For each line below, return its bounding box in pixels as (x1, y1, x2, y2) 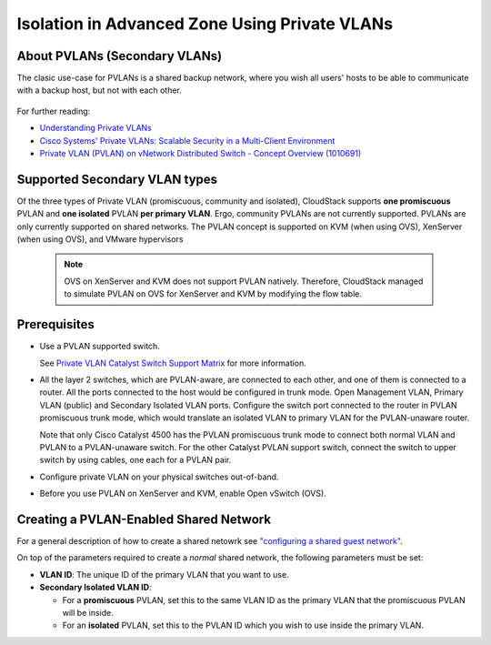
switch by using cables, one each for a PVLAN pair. (39, 455, 232, 466)
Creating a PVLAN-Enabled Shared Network (16, 511, 272, 527)
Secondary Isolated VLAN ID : (39, 582, 152, 593)
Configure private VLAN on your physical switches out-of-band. (39, 471, 279, 482)
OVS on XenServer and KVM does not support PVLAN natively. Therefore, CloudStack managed (64, 276, 424, 287)
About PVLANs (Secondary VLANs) (16, 48, 223, 64)
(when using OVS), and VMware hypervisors (16, 234, 184, 245)
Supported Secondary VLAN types (16, 171, 218, 186)
